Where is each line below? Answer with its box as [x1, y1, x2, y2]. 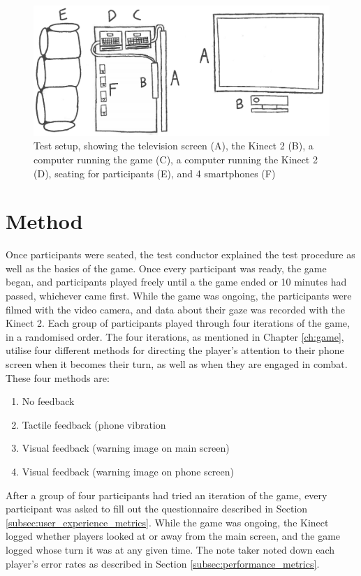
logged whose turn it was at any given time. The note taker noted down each [6, 542, 335, 556]
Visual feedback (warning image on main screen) [22, 441, 230, 455]
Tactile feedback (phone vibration [22, 417, 166, 431]
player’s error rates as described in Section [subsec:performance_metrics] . [6, 556, 320, 570]
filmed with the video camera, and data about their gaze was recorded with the [6, 302, 345, 316]
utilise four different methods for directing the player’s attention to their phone [6, 343, 344, 357]
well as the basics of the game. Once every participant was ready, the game [6, 260, 327, 275]
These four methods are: [6, 370, 110, 385]
